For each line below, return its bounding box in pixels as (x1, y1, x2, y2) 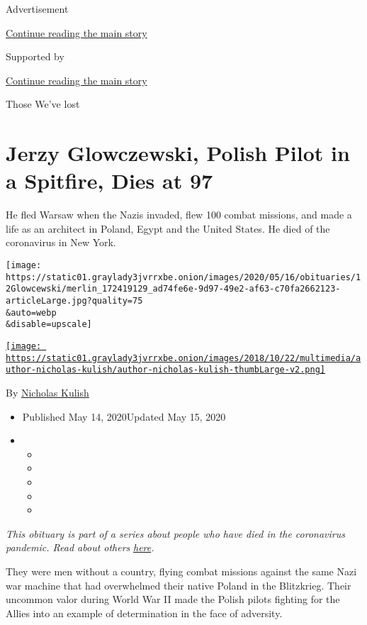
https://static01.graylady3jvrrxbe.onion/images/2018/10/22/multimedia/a (6, 353, 361, 363)
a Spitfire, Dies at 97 (6, 166, 213, 195)
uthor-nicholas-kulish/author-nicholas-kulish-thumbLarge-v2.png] (6, 365, 326, 375)
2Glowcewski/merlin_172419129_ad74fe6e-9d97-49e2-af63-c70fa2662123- (6, 284, 341, 294)
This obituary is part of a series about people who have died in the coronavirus (6, 526, 345, 541)
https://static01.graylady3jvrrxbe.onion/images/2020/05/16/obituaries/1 (6, 272, 361, 282)
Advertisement (6, 1, 69, 16)
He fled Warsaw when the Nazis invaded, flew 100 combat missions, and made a (6, 207, 352, 222)
